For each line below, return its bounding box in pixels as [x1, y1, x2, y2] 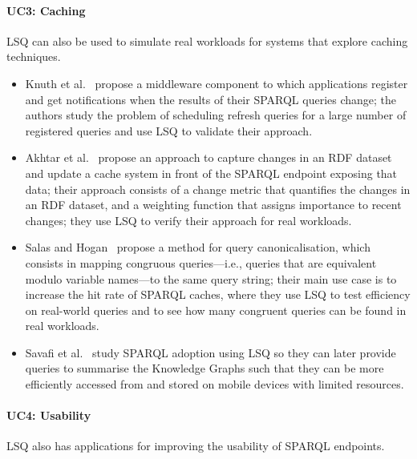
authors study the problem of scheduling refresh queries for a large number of [25, 107, 407, 123]
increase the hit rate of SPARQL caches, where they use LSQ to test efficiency [25, 286, 411, 303]
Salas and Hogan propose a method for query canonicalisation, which [25, 239, 370, 256]
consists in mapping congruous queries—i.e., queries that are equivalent [25, 254, 377, 271]
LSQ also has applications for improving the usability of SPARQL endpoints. [6, 437, 385, 454]
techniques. [6, 48, 61, 65]
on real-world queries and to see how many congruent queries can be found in [25, 301, 407, 318]
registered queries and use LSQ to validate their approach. [25, 122, 313, 139]
